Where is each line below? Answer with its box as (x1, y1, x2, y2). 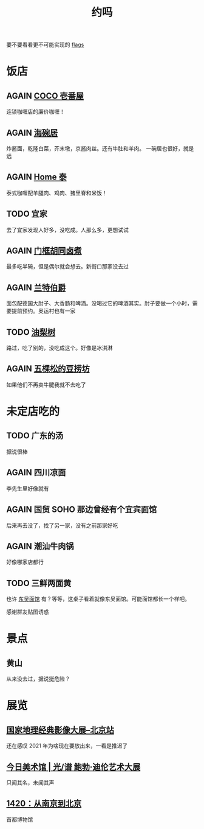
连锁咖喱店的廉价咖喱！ (6, 108, 65, 116)
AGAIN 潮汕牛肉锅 (6, 541, 74, 551)
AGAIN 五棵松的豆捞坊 (6, 363, 90, 374)
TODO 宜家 (6, 209, 47, 219)
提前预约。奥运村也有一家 (11, 307, 76, 315)
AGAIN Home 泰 (6, 172, 67, 183)
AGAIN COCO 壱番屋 (6, 91, 84, 101)
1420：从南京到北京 (6, 799, 82, 809)
